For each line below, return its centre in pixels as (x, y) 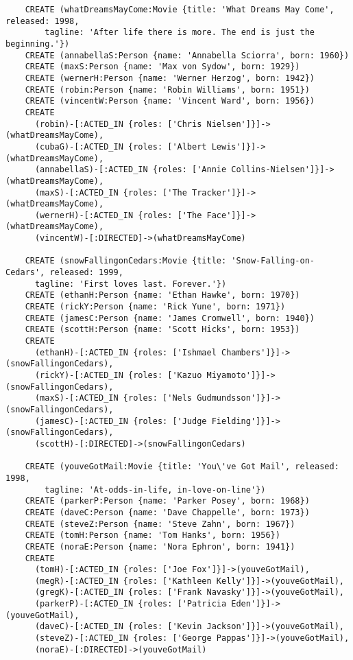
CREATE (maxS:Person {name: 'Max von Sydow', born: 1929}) (162, 67)
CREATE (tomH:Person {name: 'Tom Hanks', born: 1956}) (153, 535)
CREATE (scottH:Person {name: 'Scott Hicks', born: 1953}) (162, 330)
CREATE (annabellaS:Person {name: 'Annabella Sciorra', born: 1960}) (187, 55)
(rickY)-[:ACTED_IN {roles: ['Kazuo (118, 375)
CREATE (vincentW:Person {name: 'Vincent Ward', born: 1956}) (170, 101)
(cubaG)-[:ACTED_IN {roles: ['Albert (121, 146)
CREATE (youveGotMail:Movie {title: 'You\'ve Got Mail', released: (182, 467)
